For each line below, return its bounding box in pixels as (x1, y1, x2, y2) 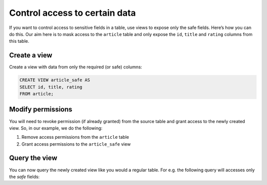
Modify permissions (9, 105, 73, 114)
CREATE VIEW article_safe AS (19, 77, 90, 83)
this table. (9, 38, 30, 44)
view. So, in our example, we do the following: (9, 125, 103, 131)
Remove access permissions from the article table (21, 134, 130, 140)
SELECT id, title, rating (19, 84, 83, 90)
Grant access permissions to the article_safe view (21, 141, 131, 147)
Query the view (9, 154, 58, 162)
